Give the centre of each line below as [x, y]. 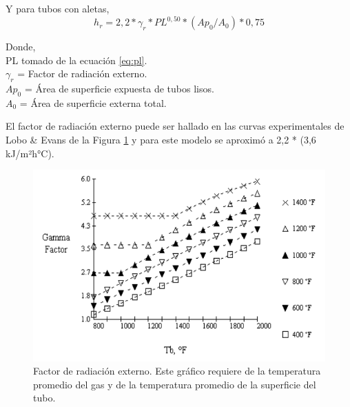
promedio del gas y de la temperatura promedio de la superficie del [175, 384]
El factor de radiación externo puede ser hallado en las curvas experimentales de [175, 126]
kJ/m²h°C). [30, 153]
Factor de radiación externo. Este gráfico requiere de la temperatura [177, 371]
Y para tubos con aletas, [58, 8]
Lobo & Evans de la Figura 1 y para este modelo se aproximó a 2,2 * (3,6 [161, 140]
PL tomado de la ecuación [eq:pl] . [76, 60]
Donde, [21, 47]
